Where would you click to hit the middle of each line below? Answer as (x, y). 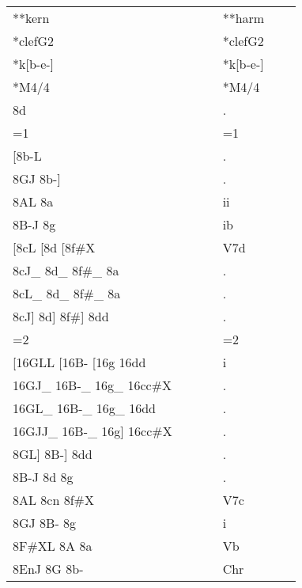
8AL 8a (33, 201)
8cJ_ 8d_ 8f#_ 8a (66, 270)
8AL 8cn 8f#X (53, 500)
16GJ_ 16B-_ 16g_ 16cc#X (92, 385)
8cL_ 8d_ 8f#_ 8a (67, 293)
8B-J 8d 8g (43, 477)
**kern (31, 18)
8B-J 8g (34, 224)
